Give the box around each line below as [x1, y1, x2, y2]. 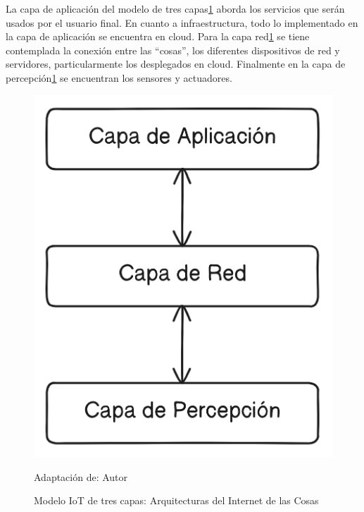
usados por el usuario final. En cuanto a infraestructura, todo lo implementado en [6, 15, 358, 30]
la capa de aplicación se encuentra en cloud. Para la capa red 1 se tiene [6, 29, 310, 44]
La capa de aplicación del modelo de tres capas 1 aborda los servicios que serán [6, 1, 345, 16]
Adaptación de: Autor [34, 469, 128, 484]
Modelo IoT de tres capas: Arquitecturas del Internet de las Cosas [34, 493, 319, 508]
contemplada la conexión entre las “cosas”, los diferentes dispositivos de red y [6, 42, 340, 57]
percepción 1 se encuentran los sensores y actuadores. [6, 70, 232, 85]
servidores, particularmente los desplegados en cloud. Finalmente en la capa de [6, 56, 346, 71]
